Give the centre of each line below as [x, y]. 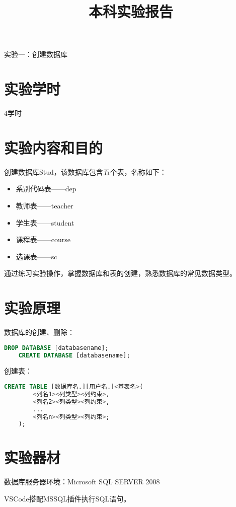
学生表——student [45, 222]
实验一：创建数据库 [36, 54]
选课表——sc [36, 256]
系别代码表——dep [46, 189]
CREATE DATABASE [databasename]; [74, 355]
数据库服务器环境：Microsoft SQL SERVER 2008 [82, 482]
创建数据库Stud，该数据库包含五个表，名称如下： [85, 171]
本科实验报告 [131, 11]
